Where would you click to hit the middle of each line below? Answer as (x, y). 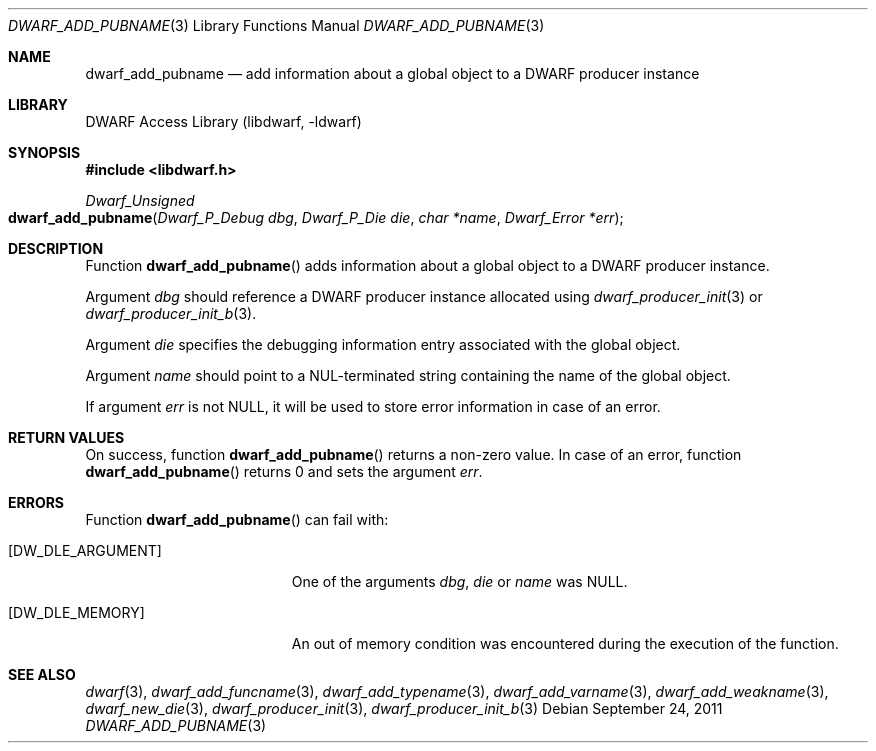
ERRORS (36, 502)
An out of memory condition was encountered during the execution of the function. (565, 643)
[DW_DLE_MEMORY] (76, 612)
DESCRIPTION (56, 248)
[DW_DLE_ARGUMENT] (85, 550)
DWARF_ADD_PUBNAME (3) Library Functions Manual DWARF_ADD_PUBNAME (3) (276, 25)
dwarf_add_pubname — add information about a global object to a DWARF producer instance (392, 73)
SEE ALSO (42, 674)
